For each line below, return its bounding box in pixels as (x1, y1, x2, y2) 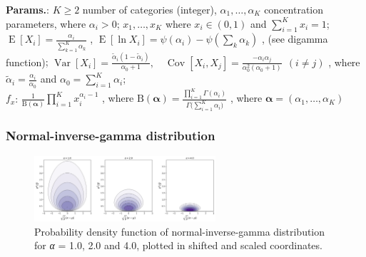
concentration (264, 2, 324, 16)
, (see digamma (261, 31, 328, 46)
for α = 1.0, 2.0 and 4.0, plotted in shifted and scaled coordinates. (34, 238, 322, 253)
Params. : (6, 2, 49, 16)
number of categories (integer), (82, 2, 217, 16)
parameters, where (6, 16, 86, 31)
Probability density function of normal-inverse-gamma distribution (34, 224, 325, 238)
